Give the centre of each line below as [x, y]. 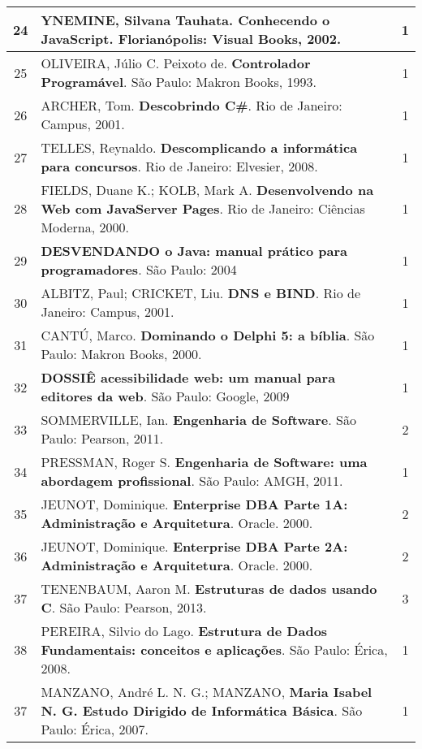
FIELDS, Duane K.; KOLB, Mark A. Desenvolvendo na [207, 190]
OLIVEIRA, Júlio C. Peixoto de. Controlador [176, 63]
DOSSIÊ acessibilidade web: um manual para [188, 377]
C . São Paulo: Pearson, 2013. [124, 607]
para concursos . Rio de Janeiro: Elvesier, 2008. [179, 166]
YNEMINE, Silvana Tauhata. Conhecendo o [185, 20]
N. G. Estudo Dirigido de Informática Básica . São [202, 710]
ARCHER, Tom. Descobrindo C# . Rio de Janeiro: [192, 105]
